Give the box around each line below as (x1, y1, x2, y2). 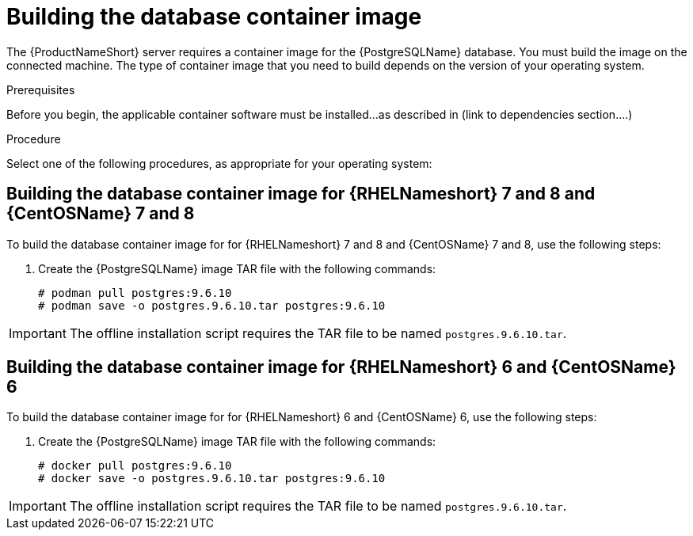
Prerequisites (6, 82, 75, 97)
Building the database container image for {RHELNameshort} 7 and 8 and (6, 184, 596, 204)
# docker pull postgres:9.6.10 (38, 459, 232, 473)
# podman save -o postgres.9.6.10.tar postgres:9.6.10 (38, 298, 386, 312)
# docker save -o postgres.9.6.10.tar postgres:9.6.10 (38, 472, 386, 485)
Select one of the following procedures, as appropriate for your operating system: (6, 156, 432, 170)
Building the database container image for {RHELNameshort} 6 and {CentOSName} (6, 357, 676, 378)
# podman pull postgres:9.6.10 (38, 286, 232, 299)
